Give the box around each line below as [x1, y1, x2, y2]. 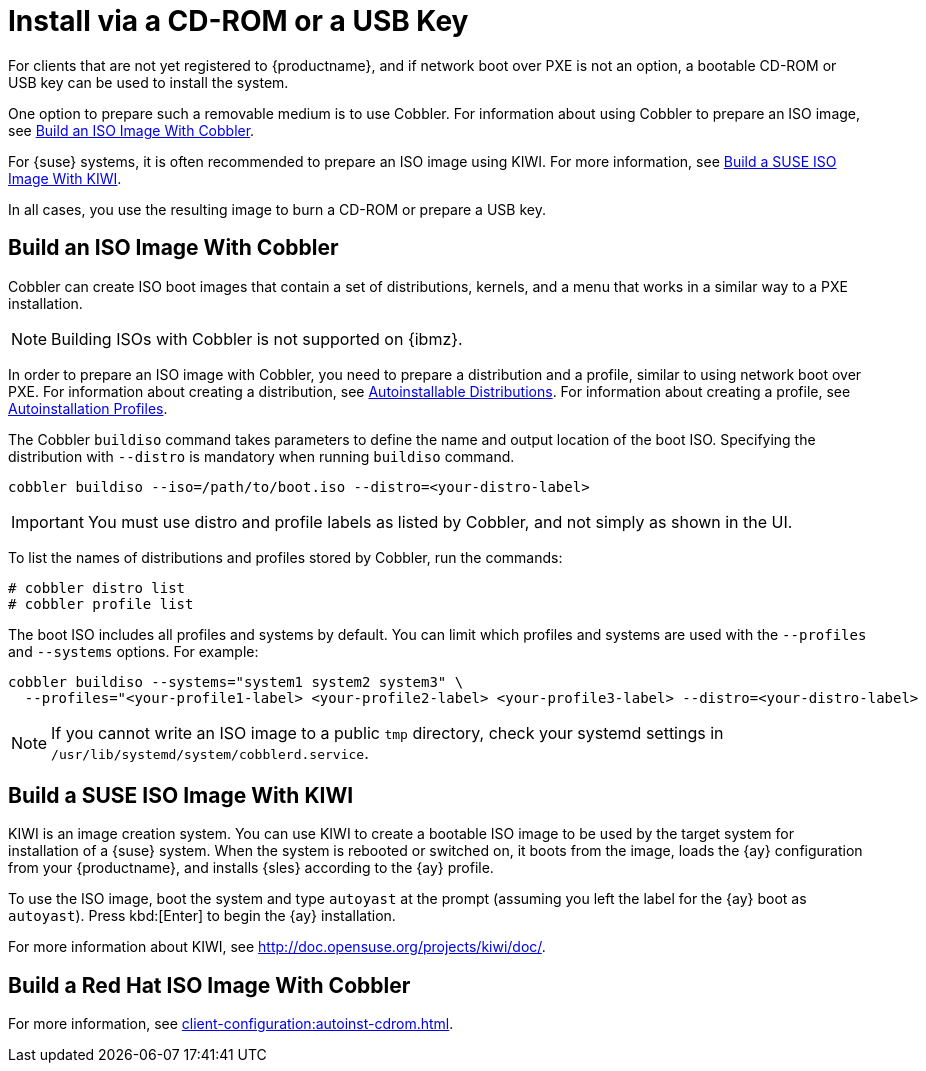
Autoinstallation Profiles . [8, 399, 168, 417]
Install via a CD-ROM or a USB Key [8, 4, 469, 38]
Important [11, 511, 84, 532]
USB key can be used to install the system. [8, 73, 289, 91]
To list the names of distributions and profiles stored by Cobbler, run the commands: [8, 548, 563, 566]
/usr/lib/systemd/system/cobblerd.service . [51, 742, 369, 763]
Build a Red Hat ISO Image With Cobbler [8, 972, 411, 998]
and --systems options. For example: [8, 642, 259, 660]
